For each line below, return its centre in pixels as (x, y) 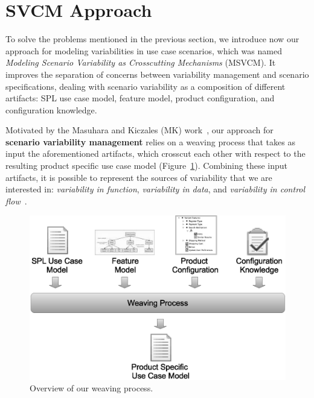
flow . (16, 201)
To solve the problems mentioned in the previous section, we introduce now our (152, 39)
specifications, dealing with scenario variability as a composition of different (146, 86)
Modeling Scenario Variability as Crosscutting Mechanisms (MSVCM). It (141, 62)
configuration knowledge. (51, 109)
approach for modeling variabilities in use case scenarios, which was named (144, 50)
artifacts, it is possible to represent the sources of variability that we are (139, 177)
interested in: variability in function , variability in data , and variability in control (155, 189)
